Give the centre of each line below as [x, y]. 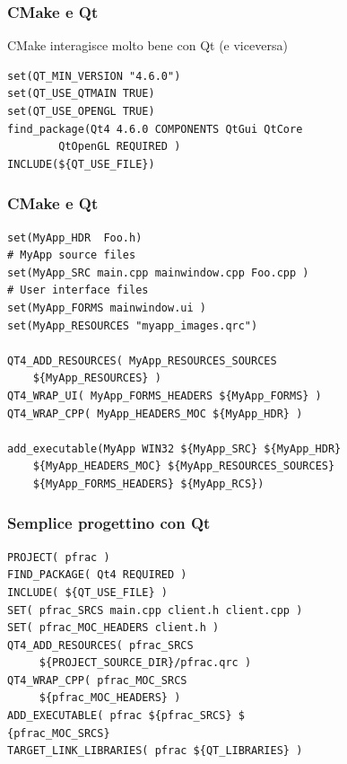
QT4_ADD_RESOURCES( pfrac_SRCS [100, 645]
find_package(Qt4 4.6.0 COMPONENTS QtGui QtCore [155, 129]
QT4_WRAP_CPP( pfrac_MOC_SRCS [97, 680]
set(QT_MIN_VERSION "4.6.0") [94, 76]
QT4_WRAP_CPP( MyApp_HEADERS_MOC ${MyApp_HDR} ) [155, 413]
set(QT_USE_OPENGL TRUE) [81, 111]
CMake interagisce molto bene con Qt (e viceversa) [147, 45]
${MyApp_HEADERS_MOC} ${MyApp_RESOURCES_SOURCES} [184, 466]
